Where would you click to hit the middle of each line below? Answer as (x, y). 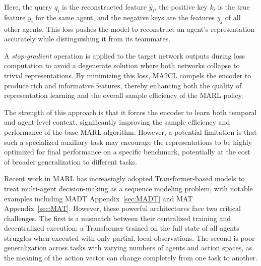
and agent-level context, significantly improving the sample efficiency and (117, 122)
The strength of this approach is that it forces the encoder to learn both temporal (130, 112)
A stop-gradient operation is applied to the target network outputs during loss (124, 55)
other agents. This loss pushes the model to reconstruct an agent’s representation (129, 29)
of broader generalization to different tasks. (71, 161)
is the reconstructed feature (104, 7)
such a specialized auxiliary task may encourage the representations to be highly (128, 142)
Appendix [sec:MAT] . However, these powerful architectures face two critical (122, 208)
